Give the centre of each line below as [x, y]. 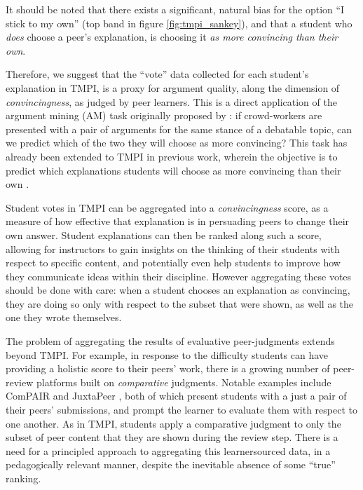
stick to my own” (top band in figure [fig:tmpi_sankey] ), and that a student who [179, 23]
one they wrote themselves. [64, 317]
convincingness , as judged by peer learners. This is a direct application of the [171, 101]
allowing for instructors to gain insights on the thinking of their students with [173, 249]
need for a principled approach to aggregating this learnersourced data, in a [168, 450]
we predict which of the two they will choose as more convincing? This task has [177, 143]
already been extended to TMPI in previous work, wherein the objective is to [172, 156]
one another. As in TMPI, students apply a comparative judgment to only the [173, 423]
